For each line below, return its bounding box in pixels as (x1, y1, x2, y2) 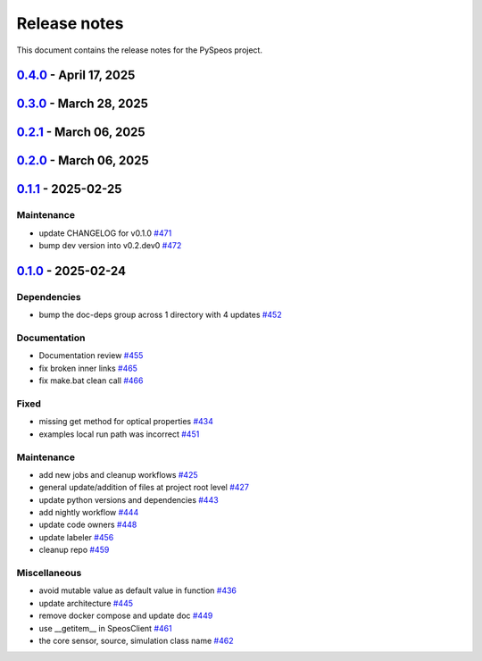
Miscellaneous (16, 567, 82, 580)
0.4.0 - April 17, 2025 (16, 68, 136, 83)
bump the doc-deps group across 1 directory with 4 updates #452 (38, 309, 282, 321)
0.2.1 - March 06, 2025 (16, 125, 146, 140)
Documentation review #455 (38, 350, 144, 361)
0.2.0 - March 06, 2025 (16, 153, 149, 169)
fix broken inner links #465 (38, 363, 138, 373)
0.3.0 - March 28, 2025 (16, 96, 149, 112)
